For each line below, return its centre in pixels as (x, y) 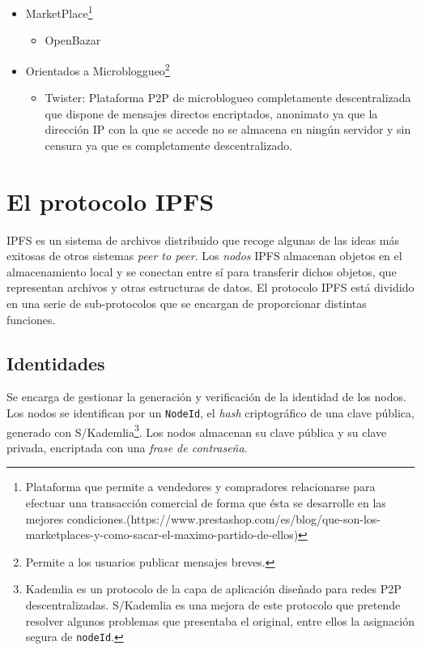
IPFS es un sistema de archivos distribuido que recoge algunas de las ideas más (203, 239)
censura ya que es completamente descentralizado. (169, 145)
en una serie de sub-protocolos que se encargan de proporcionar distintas (187, 303)
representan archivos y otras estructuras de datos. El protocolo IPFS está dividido (210, 287)
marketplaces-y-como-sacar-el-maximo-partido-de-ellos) (162, 535)
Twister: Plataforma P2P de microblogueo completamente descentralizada (228, 98)
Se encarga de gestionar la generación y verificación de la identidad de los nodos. (206, 397)
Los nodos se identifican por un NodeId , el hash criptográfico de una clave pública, (210, 412)
